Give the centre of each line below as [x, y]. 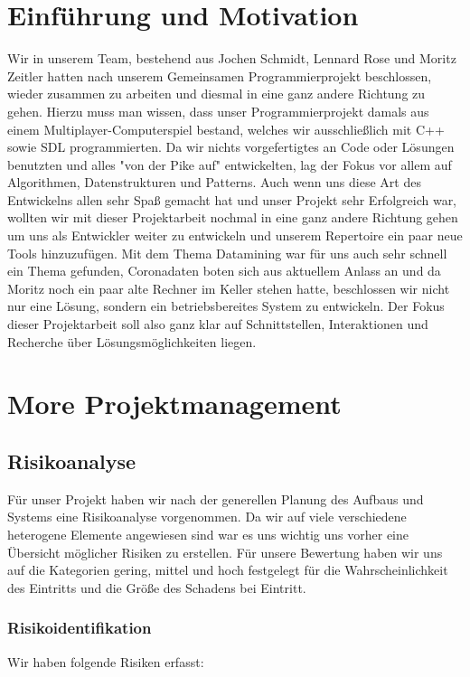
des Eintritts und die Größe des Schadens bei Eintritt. [157, 587]
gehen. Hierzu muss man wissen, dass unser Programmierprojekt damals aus [218, 111]
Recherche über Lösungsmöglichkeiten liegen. [132, 341]
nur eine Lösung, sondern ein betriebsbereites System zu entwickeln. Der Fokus [226, 306]
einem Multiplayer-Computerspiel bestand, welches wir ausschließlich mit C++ [226, 129]
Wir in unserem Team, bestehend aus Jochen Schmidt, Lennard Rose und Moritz [232, 58]
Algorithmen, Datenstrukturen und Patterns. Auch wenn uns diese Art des [214, 182]
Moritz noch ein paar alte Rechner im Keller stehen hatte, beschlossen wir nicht [229, 288]
